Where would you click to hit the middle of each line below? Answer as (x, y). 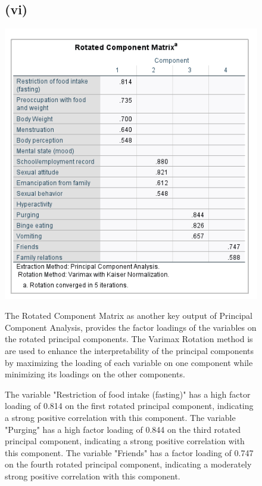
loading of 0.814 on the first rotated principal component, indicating (129, 406)
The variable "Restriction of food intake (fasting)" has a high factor (128, 394)
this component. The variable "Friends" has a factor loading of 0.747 (129, 452)
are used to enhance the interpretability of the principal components (129, 351)
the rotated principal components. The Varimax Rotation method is (129, 339)
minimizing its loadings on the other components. (95, 374)
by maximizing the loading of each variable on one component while (129, 362)
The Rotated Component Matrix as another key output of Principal (129, 316)
